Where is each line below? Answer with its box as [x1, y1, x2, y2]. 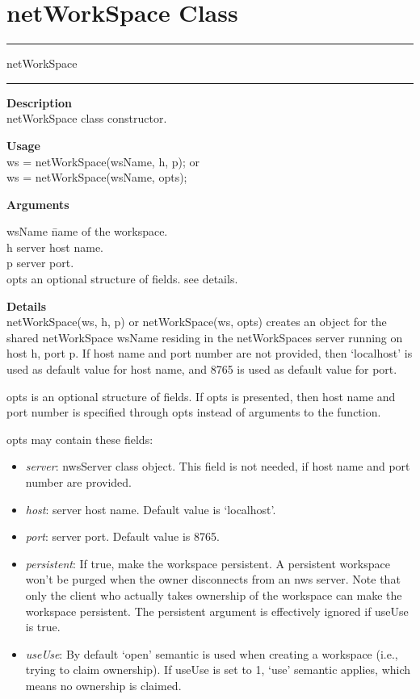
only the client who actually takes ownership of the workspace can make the [25, 586, 402, 603]
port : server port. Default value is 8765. [25, 528, 220, 545]
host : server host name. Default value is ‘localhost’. [25, 500, 276, 517]
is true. [25, 618, 61, 635]
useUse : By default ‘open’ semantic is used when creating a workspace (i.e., [25, 645, 398, 662]
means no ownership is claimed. [25, 676, 182, 693]
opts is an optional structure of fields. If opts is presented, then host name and [6, 387, 396, 404]
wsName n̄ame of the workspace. [6, 223, 168, 240]
